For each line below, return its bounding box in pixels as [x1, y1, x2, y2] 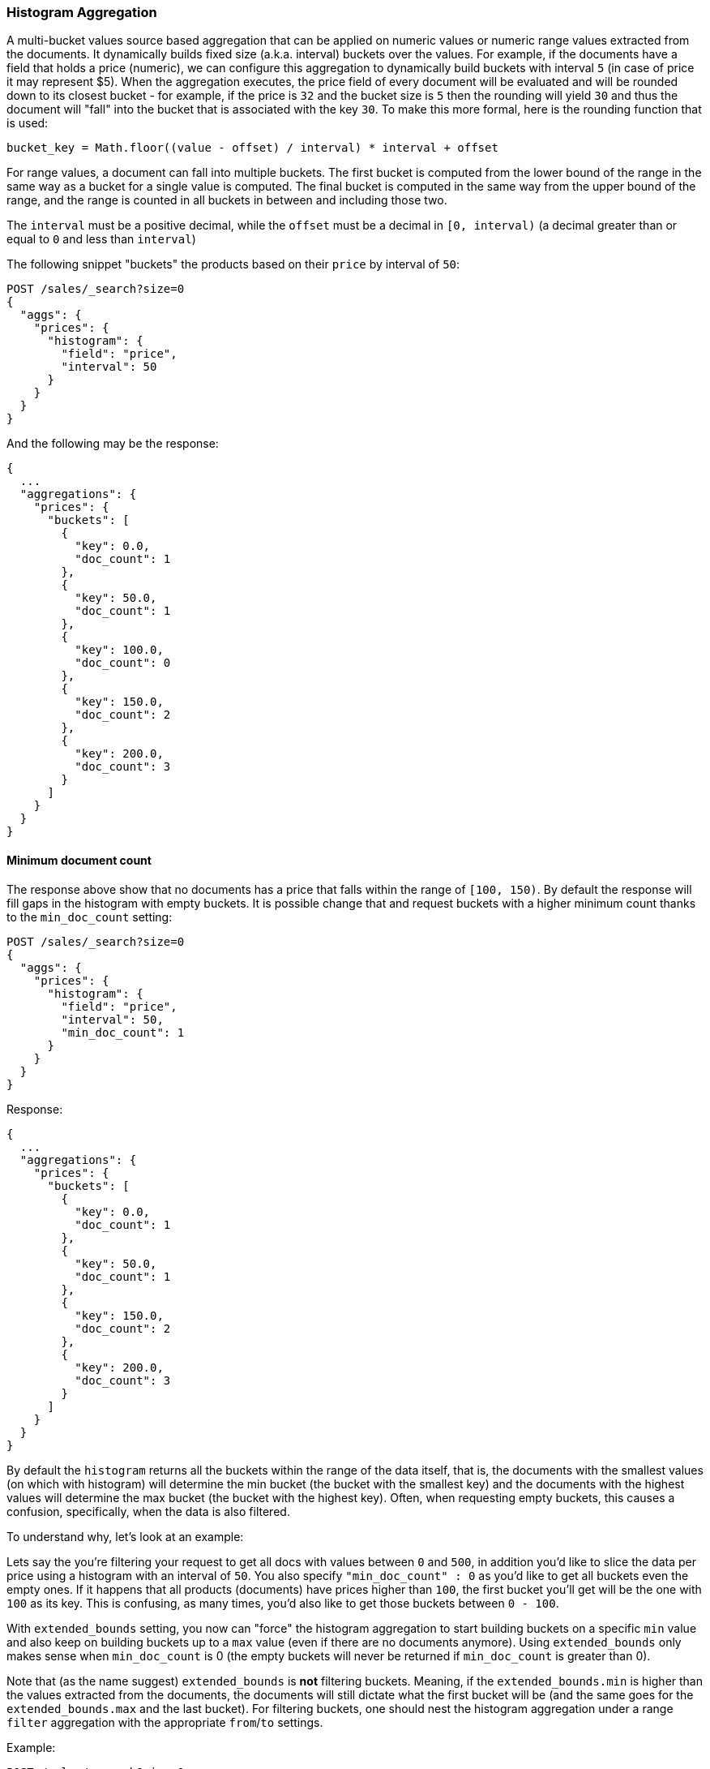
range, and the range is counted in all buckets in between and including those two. [6, 193, 447, 208]
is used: [6, 116, 49, 131]
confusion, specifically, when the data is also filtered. [6, 1504, 290, 1518]
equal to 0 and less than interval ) [6, 232, 196, 247]
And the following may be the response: [6, 436, 219, 451]
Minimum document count [6, 852, 152, 867]
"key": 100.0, [75, 643, 164, 657]
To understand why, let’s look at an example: [6, 1529, 244, 1544]
